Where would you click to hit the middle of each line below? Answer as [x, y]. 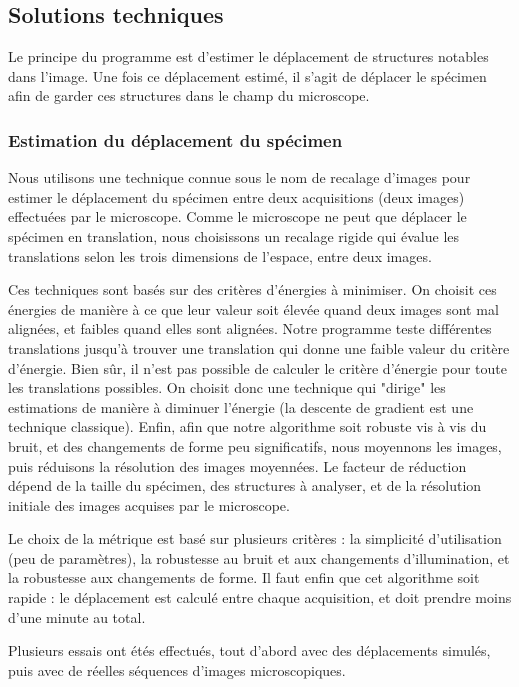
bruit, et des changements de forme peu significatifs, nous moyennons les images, [255, 445]
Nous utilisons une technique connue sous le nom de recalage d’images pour [239, 177]
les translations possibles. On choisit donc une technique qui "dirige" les [227, 387]
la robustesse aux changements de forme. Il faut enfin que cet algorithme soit [244, 577]
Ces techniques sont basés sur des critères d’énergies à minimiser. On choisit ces [252, 289]
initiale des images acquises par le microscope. [149, 504]
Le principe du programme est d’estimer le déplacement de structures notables [248, 56]
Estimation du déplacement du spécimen [175, 139]
